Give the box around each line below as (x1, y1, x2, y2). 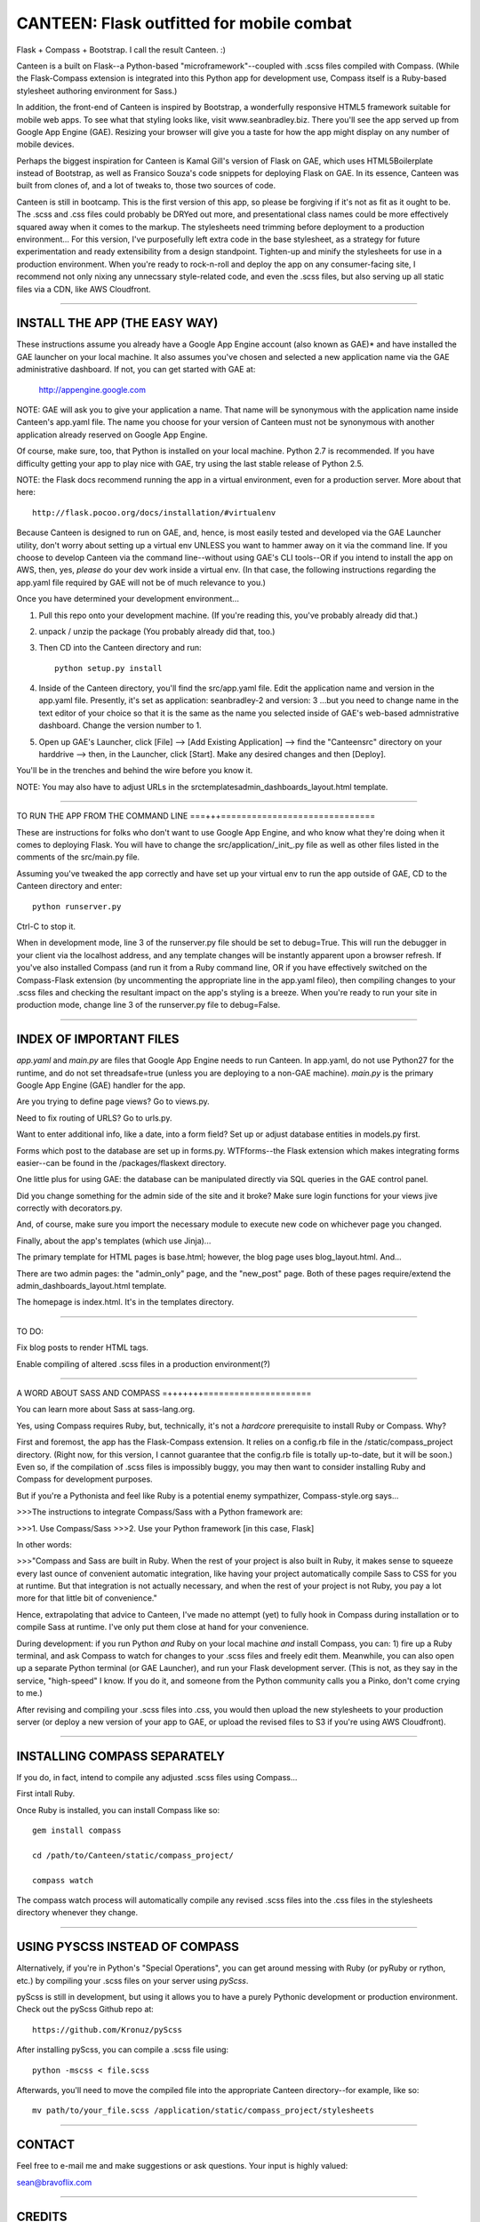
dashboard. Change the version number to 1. (38, 720, 202, 731)
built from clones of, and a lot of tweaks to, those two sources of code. (16, 180, 276, 191)
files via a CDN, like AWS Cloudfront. (16, 284, 151, 294)
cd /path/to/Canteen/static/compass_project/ (32, 1850, 235, 1860)
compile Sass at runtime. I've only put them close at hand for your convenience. (16, 1622, 309, 1633)
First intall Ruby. (16, 1788, 76, 1799)
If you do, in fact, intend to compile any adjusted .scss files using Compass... (16, 1771, 298, 1782)
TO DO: (16, 1325, 44, 1337)
